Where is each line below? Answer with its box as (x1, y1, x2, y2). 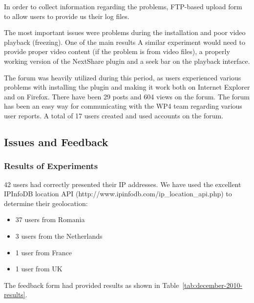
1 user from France (15, 247, 72, 257)
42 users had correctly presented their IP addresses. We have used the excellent (4, 179, 241, 189)
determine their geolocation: (4, 198, 88, 208)
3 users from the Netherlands (15, 230, 103, 241)
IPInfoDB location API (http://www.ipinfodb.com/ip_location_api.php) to (4, 189, 232, 199)
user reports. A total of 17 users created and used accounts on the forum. (4, 110, 224, 120)
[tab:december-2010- (182, 280, 243, 290)
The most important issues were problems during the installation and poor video (4, 27, 246, 38)
